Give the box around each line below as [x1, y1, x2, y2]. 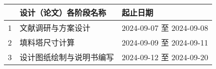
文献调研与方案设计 [20, 22, 91, 33]
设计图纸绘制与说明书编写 [20, 51, 114, 63]
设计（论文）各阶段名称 [20, 7, 107, 18]
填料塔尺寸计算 [20, 37, 75, 48]
